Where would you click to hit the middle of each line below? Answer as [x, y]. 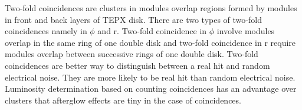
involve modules [246, 31]
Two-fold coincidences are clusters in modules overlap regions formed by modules [151, 8]
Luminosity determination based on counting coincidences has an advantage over [151, 89]
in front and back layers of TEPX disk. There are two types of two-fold [133, 19]
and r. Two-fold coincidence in [152, 31]
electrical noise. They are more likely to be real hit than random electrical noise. [150, 77]
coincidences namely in [46, 31]
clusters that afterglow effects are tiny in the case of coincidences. [123, 100]
